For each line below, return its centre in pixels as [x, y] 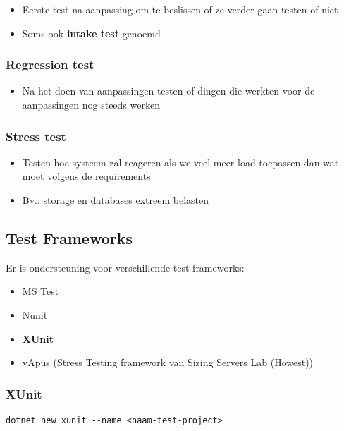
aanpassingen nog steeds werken [91, 104]
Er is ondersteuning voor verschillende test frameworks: [125, 267]
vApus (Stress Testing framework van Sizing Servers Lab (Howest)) [168, 362]
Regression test [50, 65]
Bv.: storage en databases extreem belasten [116, 200]
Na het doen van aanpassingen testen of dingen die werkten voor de [168, 91]
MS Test [41, 291]
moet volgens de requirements [86, 176]
